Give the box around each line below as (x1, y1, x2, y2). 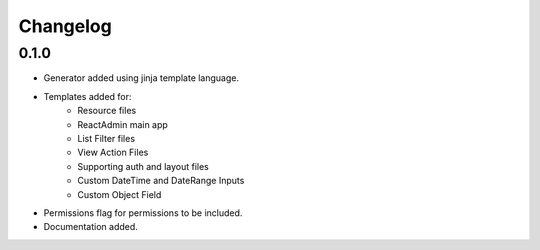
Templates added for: (43, 90, 132, 102)
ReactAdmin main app (77, 118, 169, 130)
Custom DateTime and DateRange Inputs (77, 175, 245, 187)
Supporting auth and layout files (77, 160, 209, 172)
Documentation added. (43, 221, 139, 233)
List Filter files (77, 132, 135, 144)
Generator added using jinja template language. (43, 72, 240, 84)
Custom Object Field (77, 188, 162, 200)
